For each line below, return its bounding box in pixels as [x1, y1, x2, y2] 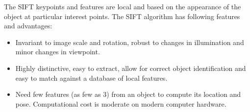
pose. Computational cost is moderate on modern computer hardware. [15, 98, 226, 109]
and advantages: [4, 21, 52, 31]
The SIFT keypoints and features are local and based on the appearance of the [4, 1, 241, 11]
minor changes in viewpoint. [15, 46, 100, 57]
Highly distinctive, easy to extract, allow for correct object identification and [15, 63, 246, 73]
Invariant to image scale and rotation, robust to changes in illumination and [15, 37, 244, 47]
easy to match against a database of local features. [15, 72, 168, 83]
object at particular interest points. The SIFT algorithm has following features [4, 11, 240, 21]
